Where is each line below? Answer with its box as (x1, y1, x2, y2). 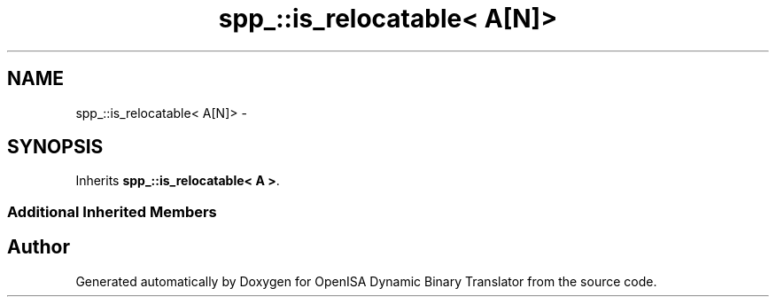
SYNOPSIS (7, 136, 104, 159)
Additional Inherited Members (7, 202, 217, 221)
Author (7, 236, 70, 259)
